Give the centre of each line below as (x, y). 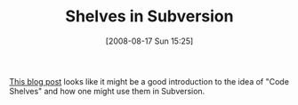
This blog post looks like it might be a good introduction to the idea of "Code (149, 81)
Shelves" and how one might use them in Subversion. (107, 91)
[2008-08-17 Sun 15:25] (149, 41)
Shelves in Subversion (149, 16)
